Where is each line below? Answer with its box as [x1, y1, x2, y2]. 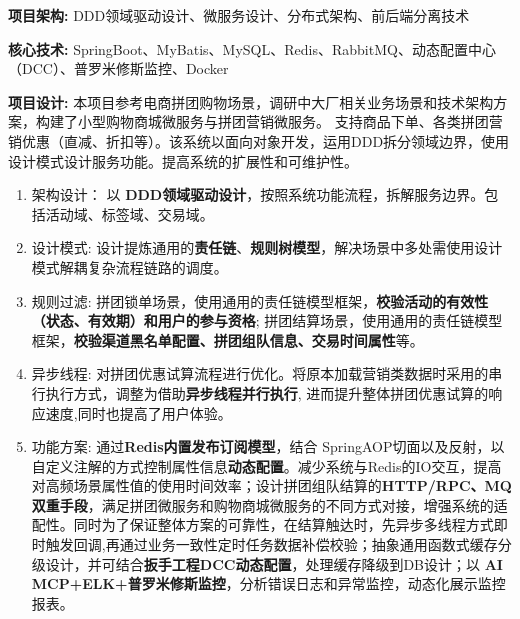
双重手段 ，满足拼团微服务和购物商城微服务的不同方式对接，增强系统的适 [31, 494, 508, 515]
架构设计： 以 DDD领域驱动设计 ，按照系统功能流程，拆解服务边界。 [31, 184, 485, 205]
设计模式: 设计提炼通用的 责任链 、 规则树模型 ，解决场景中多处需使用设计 [31, 237, 503, 258]
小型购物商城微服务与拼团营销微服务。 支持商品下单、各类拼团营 [77, 111, 503, 132]
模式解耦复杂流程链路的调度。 [31, 256, 228, 277]
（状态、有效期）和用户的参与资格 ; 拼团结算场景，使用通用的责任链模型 [31, 310, 503, 331]
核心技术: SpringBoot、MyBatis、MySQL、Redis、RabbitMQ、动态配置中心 [8, 38, 496, 59]
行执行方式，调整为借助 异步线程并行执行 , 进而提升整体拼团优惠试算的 [31, 382, 489, 403]
